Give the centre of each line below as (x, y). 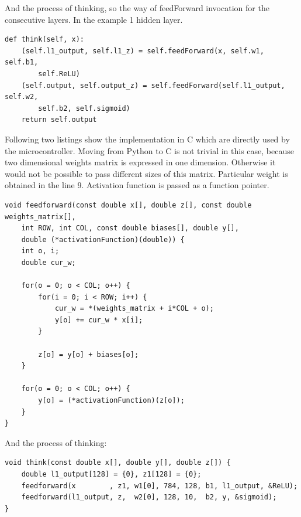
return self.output (59, 120)
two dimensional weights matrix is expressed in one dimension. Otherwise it (140, 162)
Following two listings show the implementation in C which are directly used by (147, 139)
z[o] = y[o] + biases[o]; (89, 354)
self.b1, (22, 62)
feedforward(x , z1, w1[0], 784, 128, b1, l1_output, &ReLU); (160, 486)
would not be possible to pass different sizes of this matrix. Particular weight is (146, 173)
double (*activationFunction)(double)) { (103, 239)
